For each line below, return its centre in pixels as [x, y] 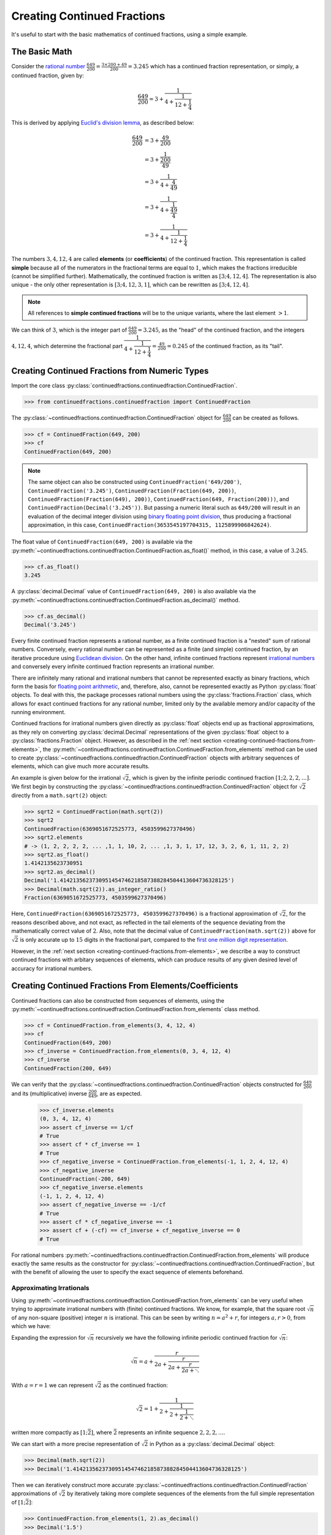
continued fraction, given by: [48, 76]
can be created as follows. [266, 418]
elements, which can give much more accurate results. [81, 766]
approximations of [34, 1494]
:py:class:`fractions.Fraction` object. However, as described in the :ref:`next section [116, 740]
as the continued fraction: [136, 1385]
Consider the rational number [48, 66]
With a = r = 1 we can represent [52, 1385]
